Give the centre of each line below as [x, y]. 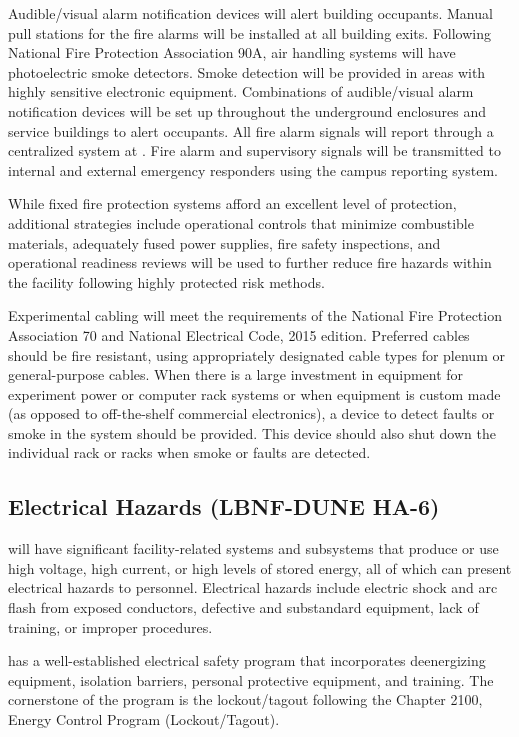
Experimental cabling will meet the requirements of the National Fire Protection [255, 315]
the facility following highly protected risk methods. [166, 281]
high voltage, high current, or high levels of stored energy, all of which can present [260, 567]
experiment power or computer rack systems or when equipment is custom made [254, 393]
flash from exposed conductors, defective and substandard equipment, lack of [243, 607]
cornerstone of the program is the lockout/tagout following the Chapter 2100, [245, 699]
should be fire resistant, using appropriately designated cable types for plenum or [256, 354]
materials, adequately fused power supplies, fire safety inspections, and [224, 242]
